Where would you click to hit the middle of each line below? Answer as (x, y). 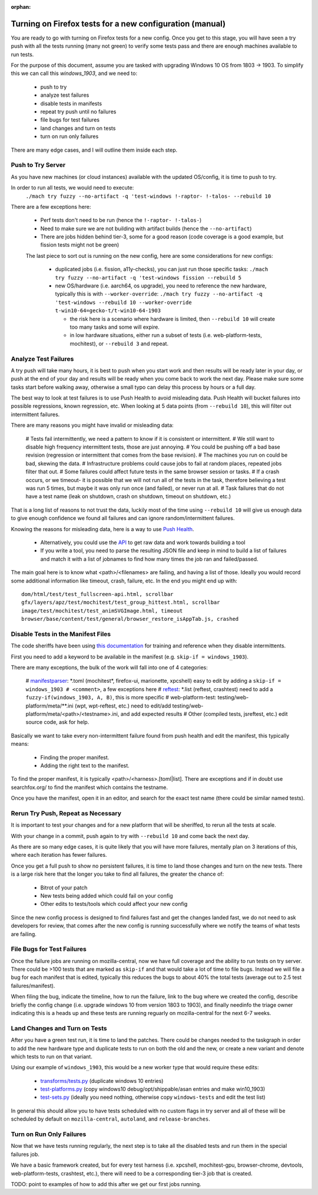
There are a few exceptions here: (51, 207)
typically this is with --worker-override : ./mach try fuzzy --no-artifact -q (159, 294)
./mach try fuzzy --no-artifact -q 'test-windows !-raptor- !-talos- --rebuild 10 (148, 196)
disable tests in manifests (71, 103)
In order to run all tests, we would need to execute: (72, 188)
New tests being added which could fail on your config (107, 896)
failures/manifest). (33, 986)
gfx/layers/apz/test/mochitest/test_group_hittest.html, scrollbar (121, 603)
